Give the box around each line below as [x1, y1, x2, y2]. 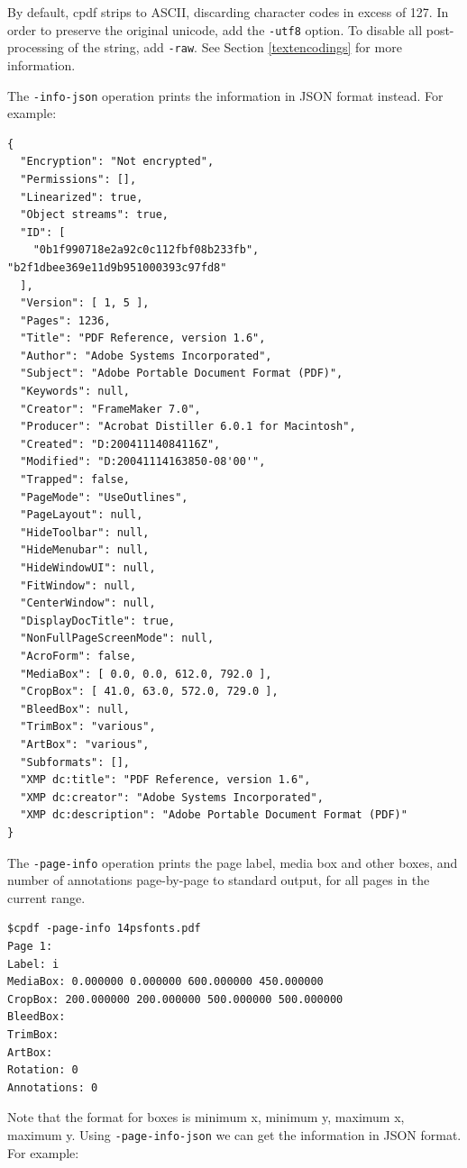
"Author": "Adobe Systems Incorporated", [20, 349, 272, 362]
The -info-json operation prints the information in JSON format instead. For [7, 86, 444, 105]
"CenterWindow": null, [20, 597, 156, 610]
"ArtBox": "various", [20, 737, 150, 751]
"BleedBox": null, [20, 702, 131, 716]
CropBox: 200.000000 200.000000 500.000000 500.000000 [7, 992, 343, 1006]
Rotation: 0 [7, 1063, 78, 1077]
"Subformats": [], [20, 755, 131, 769]
